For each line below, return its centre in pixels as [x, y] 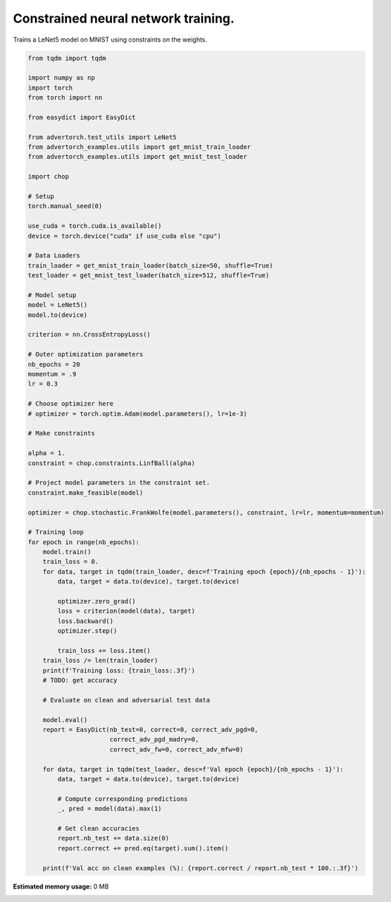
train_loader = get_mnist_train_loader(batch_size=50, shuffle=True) [150, 265]
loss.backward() [86, 621]
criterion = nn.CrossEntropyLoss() [89, 335]
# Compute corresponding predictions [123, 799]
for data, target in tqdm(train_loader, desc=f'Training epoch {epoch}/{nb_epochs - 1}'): [204, 571]
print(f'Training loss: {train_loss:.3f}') [119, 670]
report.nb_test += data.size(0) [113, 838]
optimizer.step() [87, 631]
